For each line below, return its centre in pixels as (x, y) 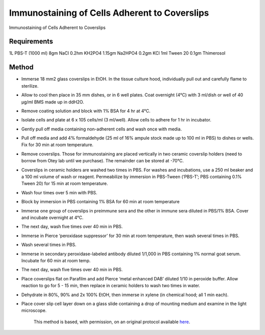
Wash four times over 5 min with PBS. (59, 192)
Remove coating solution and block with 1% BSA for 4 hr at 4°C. (86, 111)
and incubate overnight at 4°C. (52, 217)
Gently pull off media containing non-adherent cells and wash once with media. (102, 129)
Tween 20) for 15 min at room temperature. (65, 183)
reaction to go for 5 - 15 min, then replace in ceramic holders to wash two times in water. (111, 286)
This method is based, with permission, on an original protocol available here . (112, 322)
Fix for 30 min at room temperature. (57, 145)
